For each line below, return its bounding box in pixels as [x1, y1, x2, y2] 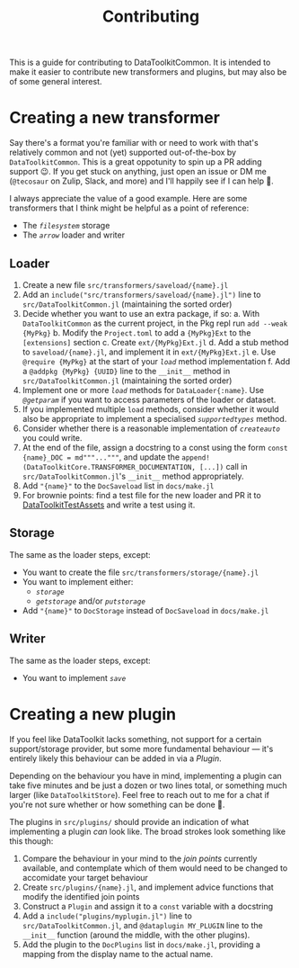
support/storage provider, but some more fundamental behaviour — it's [9, 743, 274, 754]
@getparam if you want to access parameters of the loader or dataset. [22, 394, 277, 405]
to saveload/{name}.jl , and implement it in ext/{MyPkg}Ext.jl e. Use [22, 346, 277, 357]
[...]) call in [198, 461, 249, 471]
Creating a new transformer [9, 108, 220, 128]
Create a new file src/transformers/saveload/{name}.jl [22, 279, 229, 290]
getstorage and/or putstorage [35, 596, 146, 606]
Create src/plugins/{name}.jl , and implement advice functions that [22, 882, 274, 892]
